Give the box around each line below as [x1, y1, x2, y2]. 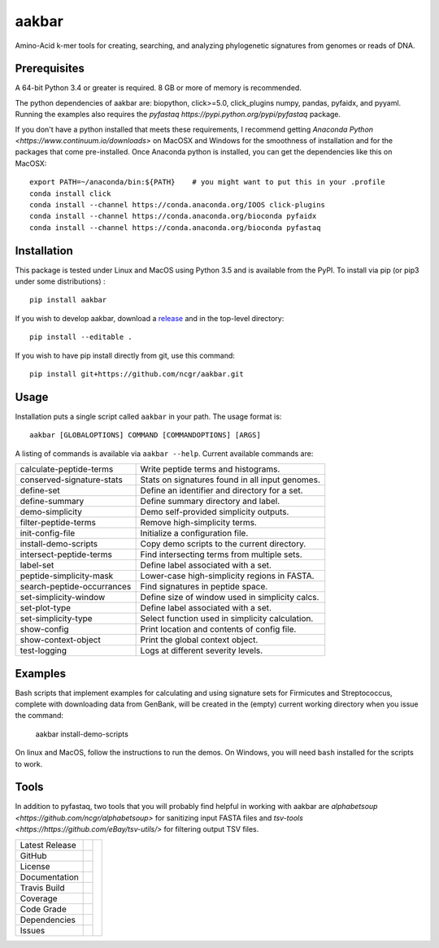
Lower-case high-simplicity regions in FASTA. [140, 570, 315, 581]
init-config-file [20, 528, 76, 539]
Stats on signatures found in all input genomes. [140, 474, 320, 485]
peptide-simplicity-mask [20, 570, 114, 581]
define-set [20, 485, 60, 496]
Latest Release [20, 839, 76, 850]
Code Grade [20, 903, 67, 915]
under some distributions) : [15, 276, 106, 286]
